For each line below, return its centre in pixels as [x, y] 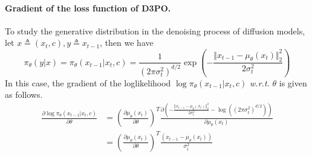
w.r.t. [260, 82]
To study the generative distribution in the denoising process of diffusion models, [155, 30]
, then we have [127, 43]
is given [293, 82]
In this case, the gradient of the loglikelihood [88, 82]
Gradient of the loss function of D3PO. [88, 8]
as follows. [24, 95]
